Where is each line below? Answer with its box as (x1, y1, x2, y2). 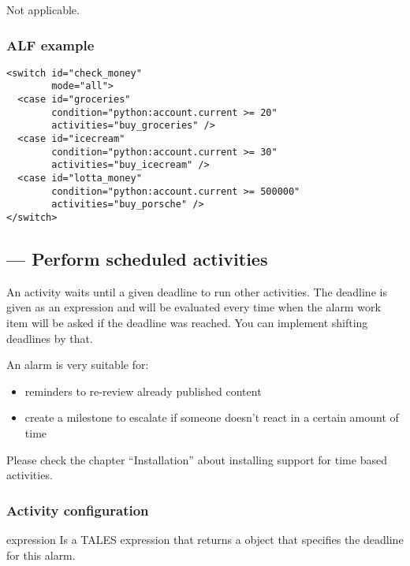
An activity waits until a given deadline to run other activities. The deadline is (6, 283, 387, 300)
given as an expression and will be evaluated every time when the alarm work (6, 299, 381, 315)
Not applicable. (6, 2, 80, 17)
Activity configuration (6, 500, 149, 519)
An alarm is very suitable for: (6, 356, 149, 373)
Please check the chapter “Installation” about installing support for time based (6, 451, 387, 467)
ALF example (6, 35, 95, 54)
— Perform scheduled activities (6, 247, 268, 271)
